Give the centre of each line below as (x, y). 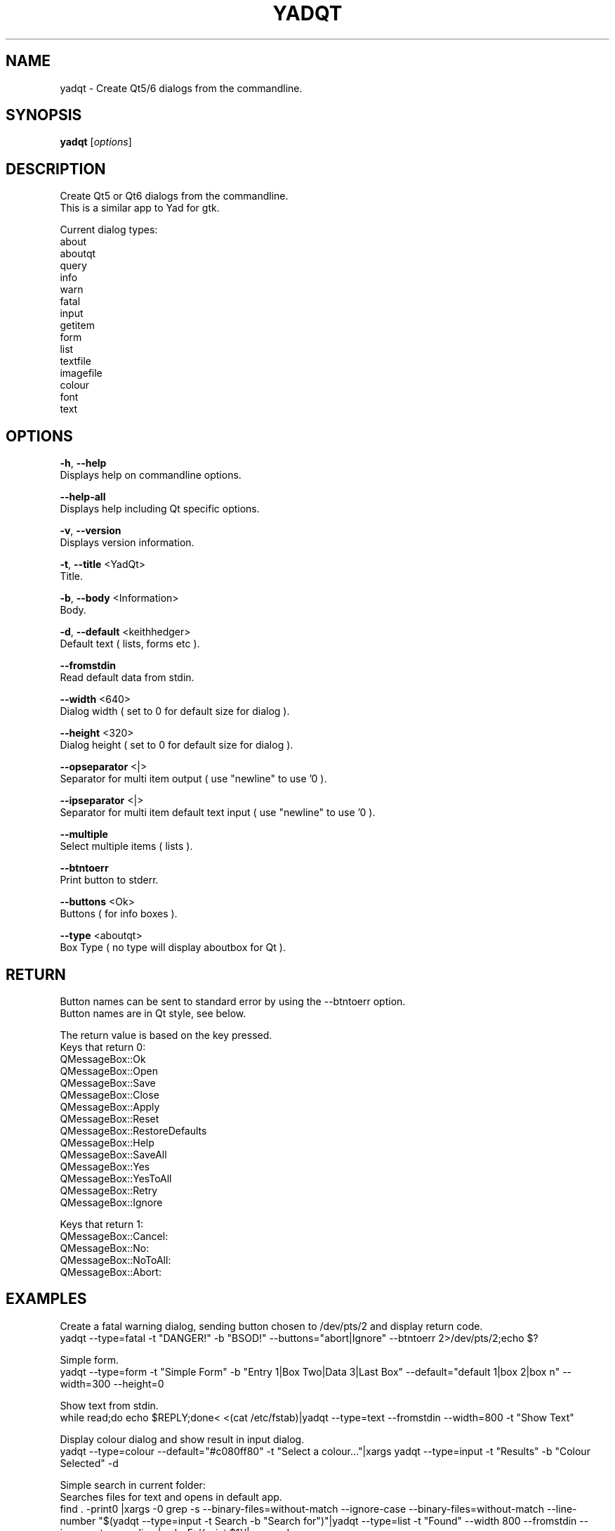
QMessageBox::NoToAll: (115, 1260)
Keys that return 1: (102, 1224)
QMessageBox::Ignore (111, 1202)
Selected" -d (89, 1463)
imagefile (81, 373)
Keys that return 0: (103, 1047)
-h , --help (83, 463)
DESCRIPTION (56, 169)
